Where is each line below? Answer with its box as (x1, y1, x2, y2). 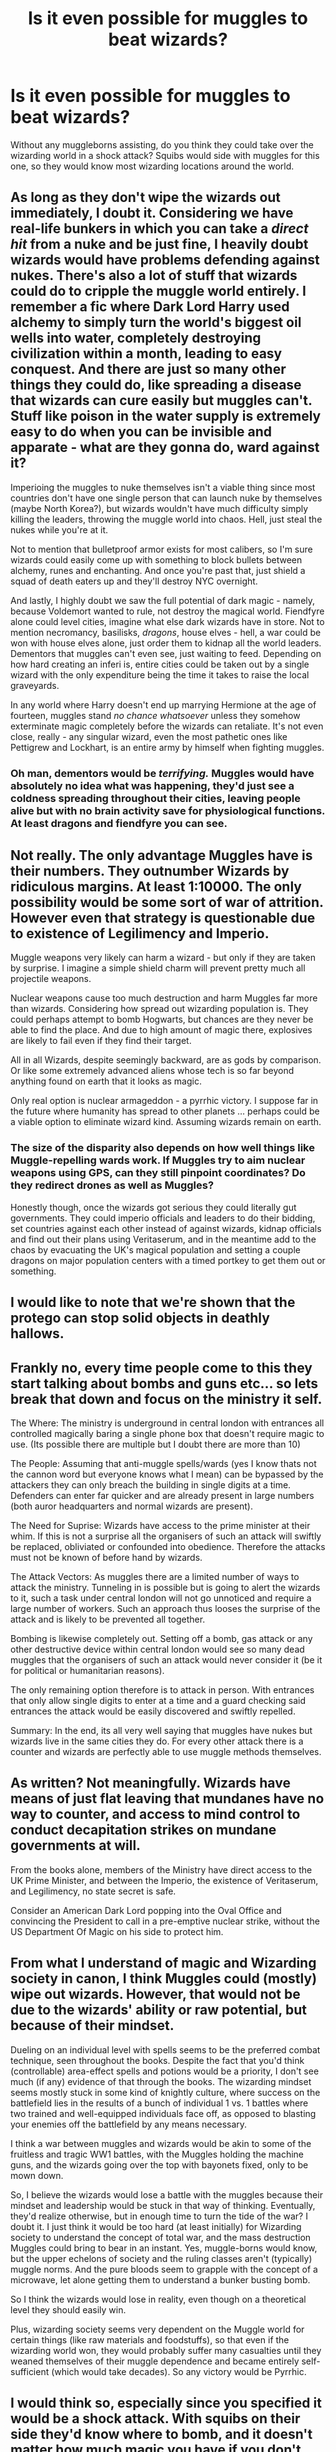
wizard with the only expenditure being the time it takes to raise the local (10, 668, 310, 681)
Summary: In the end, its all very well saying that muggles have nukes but (10, 1724, 313, 1736)
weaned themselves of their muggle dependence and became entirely (10, 2355, 300, 2367)
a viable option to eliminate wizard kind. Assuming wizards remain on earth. (10, 1116, 322, 1128)
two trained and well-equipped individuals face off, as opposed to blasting (10, 2107, 317, 2119)
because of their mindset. (10, 2017, 175, 2034)
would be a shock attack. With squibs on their (10, 2410, 301, 2427)
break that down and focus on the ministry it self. (10, 1390, 323, 1407)
